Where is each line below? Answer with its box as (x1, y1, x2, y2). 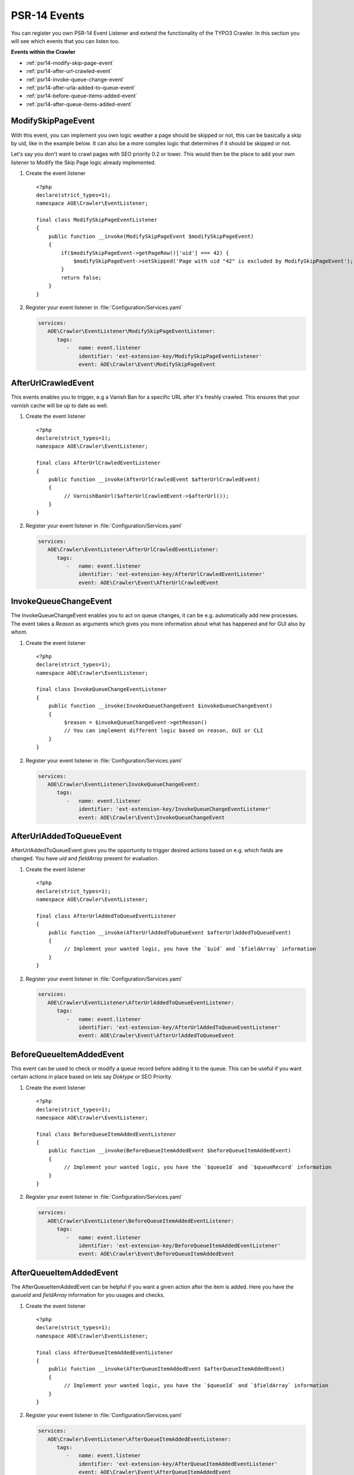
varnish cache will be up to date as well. (11, 402, 109, 409)
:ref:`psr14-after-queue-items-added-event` (25, 100, 133, 107)
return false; (61, 274, 102, 281)
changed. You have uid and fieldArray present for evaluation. (11, 855, 159, 862)
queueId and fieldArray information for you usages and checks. (11, 1292, 165, 1299)
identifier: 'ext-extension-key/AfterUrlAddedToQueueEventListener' (78, 1024, 281, 1031)
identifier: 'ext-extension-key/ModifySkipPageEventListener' (78, 353, 263, 359)
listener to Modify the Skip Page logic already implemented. (11, 159, 156, 166)
